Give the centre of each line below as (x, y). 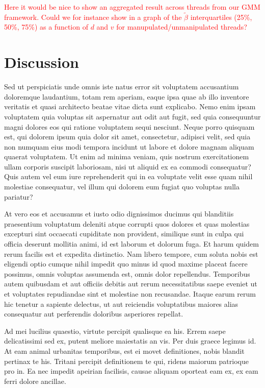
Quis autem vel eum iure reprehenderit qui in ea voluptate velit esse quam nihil (128, 176)
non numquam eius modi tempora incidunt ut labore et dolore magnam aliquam (129, 146)
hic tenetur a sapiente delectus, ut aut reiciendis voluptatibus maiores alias (121, 304)
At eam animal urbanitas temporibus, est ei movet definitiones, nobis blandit (124, 350)
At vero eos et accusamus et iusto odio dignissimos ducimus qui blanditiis (119, 214)
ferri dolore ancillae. (35, 381)
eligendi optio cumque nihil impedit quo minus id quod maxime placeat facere (126, 264)
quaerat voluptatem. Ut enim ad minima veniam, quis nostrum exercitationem (127, 156)
